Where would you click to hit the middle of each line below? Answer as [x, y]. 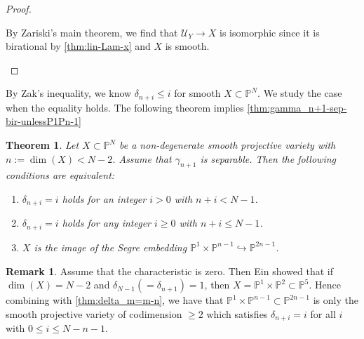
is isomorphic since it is [269, 32]
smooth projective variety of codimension [94, 313]
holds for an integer [104, 199]
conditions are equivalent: [60, 175]
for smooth [197, 93]
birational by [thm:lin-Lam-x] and [78, 46]
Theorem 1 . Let [42, 145]
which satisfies [237, 313]
